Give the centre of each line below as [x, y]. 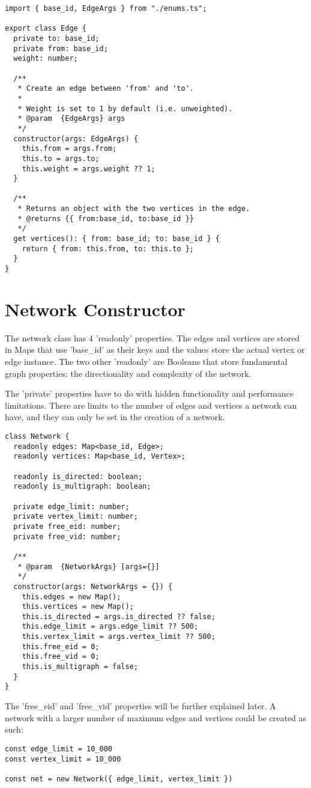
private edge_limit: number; [71, 506]
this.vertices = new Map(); [78, 607]
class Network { [37, 436]
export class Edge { [46, 29]
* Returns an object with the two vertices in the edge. [134, 209]
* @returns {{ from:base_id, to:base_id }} [106, 218]
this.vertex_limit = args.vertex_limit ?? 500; [119, 637]
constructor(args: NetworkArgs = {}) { [93, 586]
